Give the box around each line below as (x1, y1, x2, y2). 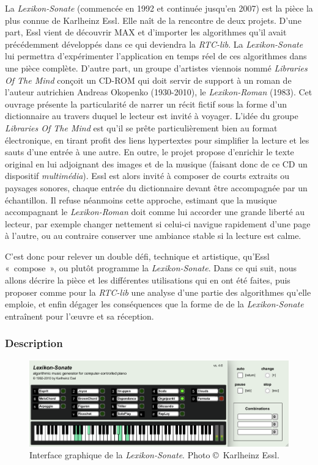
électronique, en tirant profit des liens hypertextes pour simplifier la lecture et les (5, 133, 309, 146)
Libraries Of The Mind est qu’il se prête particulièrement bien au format (5, 121, 278, 134)
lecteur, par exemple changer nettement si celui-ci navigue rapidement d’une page (5, 217, 311, 230)
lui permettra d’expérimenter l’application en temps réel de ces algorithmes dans (5, 49, 307, 62)
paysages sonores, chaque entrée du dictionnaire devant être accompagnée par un (5, 181, 308, 194)
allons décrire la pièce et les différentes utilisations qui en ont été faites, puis (5, 274, 290, 287)
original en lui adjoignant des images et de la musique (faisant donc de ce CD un (5, 157, 308, 170)
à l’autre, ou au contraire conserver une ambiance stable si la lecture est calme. (5, 229, 301, 242)
